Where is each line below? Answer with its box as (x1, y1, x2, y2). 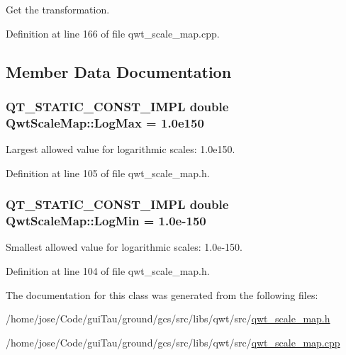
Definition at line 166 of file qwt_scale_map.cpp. (6, 26, 220, 40)
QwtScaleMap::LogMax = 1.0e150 (6, 113, 204, 131)
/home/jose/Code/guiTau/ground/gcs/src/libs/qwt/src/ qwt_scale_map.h (6, 311, 330, 326)
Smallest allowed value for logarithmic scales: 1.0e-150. (6, 240, 242, 254)
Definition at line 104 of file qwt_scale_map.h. (6, 264, 210, 278)
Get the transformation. (6, 2, 110, 16)
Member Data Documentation (6, 60, 232, 82)
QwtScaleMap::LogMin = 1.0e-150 (6, 212, 206, 230)
